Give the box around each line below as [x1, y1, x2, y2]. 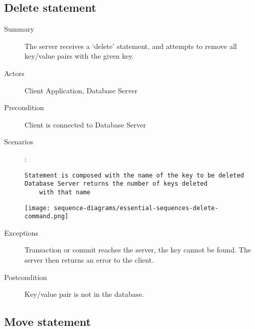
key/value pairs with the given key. [25, 50, 134, 61]
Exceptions [4, 227, 38, 238]
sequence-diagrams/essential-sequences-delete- [54, 204, 219, 212]
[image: [25, 204, 51, 212]
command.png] [25, 213, 68, 220]
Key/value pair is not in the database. [25, 289, 144, 299]
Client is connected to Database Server [25, 119, 146, 130]
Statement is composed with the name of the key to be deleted [25, 171, 244, 179]
